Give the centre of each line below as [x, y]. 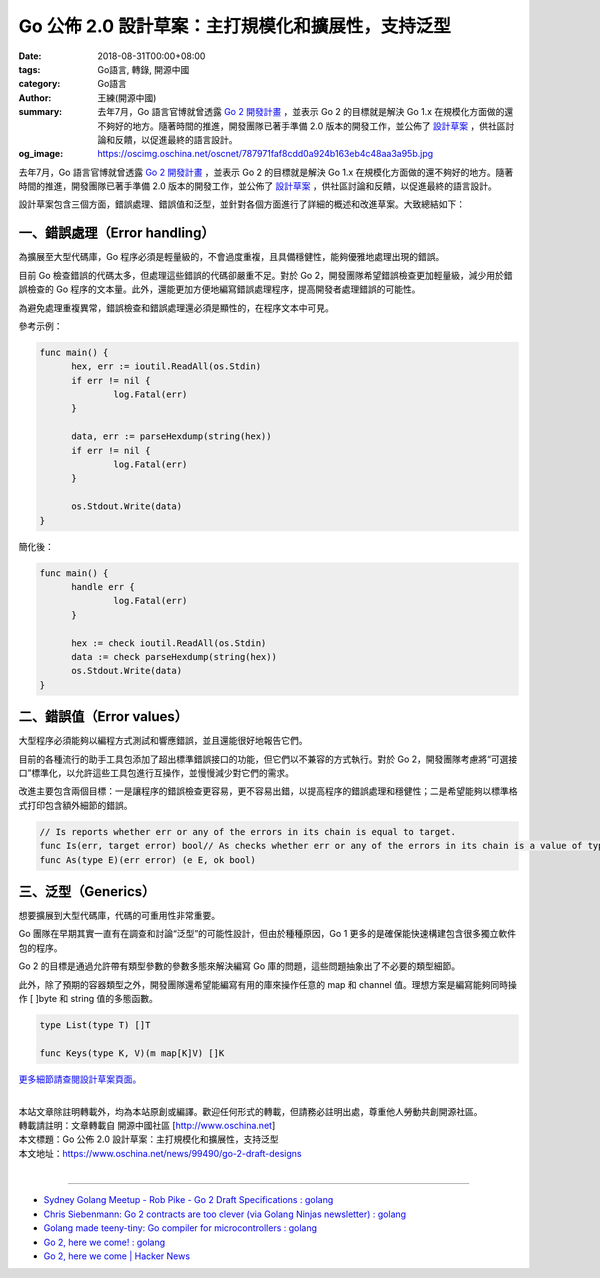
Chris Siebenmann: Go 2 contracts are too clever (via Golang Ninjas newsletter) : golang [225, 1214]
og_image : [41, 154]
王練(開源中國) [127, 97]
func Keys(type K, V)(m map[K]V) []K [132, 1053]
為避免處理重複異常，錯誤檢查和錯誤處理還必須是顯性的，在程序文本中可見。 [176, 307]
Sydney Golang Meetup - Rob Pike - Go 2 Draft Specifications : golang [188, 1200]
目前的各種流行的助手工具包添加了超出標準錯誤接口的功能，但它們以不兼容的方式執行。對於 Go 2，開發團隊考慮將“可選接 [268, 759]
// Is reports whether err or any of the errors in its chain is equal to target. [248, 831]
